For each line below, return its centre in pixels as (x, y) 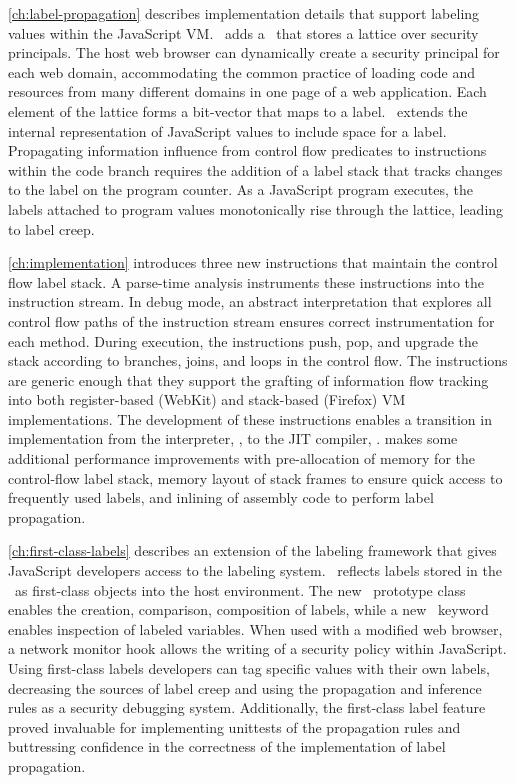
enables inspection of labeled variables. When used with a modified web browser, (255, 628)
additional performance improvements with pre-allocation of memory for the (241, 458)
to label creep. (51, 228)
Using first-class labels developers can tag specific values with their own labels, (249, 668)
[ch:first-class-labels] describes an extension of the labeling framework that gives (252, 550)
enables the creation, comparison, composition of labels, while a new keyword (248, 609)
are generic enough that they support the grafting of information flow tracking (248, 379)
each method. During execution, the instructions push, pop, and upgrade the (243, 340)
